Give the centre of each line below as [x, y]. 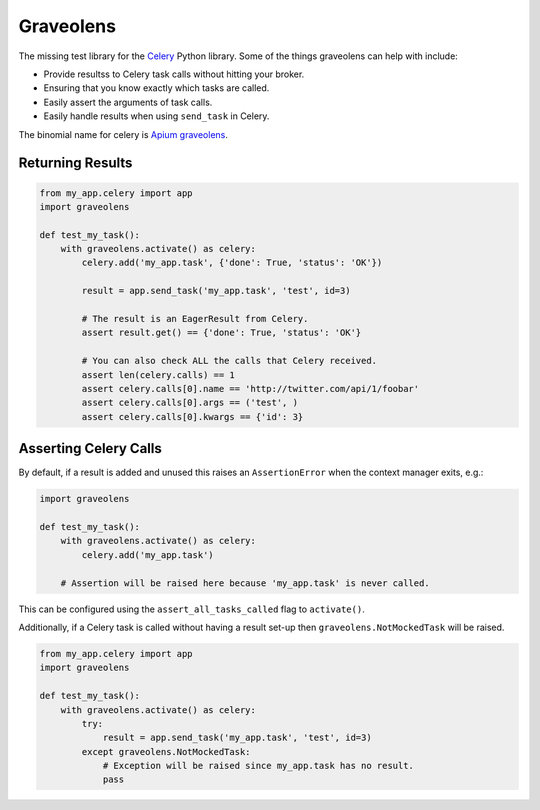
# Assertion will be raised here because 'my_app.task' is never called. [245, 583]
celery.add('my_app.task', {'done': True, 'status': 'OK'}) [232, 263]
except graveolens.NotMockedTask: [166, 751]
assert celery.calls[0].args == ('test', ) [190, 403]
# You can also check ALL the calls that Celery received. [229, 361]
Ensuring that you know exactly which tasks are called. [156, 88]
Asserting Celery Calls [90, 448]
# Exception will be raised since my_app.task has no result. [258, 766]
